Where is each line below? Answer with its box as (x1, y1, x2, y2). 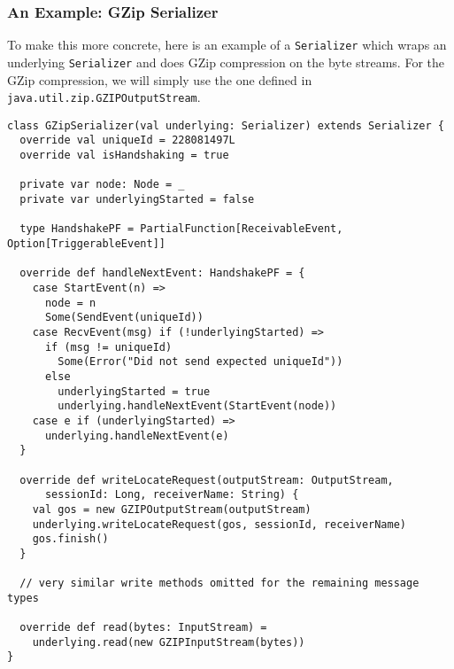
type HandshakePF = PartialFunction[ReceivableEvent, (19, 222, 343, 236)
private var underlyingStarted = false (19, 193, 255, 206)
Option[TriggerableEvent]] (7, 237, 165, 251)
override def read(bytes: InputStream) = (19, 621, 267, 634)
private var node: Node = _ (19, 178, 185, 191)
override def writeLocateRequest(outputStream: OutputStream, (19, 473, 394, 486)
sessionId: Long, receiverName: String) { (44, 488, 299, 502)
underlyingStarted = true (58, 385, 211, 398)
